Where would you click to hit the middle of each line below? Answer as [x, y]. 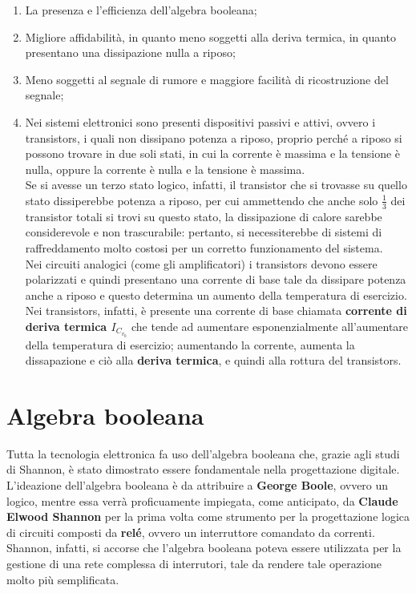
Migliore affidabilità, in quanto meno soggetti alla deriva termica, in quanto [211, 36]
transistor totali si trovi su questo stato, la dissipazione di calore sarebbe [204, 216]
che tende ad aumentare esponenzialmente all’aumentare [270, 326]
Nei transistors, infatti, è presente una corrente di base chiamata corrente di [216, 311]
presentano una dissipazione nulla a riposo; [130, 52]
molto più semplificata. [63, 579]
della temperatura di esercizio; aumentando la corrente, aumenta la [190, 344]
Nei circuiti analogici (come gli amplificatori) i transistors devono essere [201, 263]
